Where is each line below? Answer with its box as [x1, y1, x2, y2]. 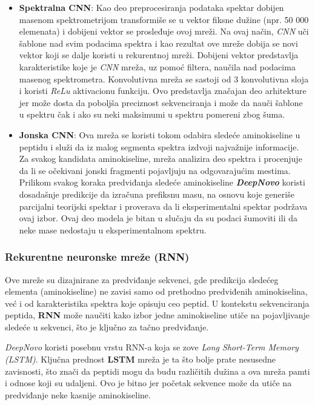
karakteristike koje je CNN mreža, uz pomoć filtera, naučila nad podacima [19, 60, 296, 73]
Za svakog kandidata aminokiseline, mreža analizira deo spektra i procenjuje [19, 152, 302, 165]
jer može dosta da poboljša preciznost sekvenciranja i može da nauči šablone [19, 96, 303, 109]
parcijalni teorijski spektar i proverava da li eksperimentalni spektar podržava [19, 199, 308, 212]
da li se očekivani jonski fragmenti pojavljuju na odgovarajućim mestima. [19, 164, 291, 176]
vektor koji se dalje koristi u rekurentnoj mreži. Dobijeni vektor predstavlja [19, 49, 299, 61]
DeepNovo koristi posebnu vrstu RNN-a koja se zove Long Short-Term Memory [5, 341, 299, 353]
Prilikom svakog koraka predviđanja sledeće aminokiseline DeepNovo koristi [19, 176, 305, 189]
